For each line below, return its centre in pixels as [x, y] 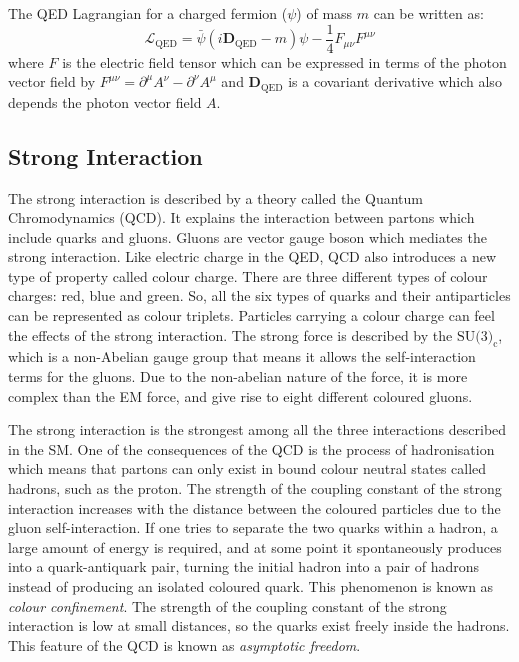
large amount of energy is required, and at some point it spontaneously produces [255, 546]
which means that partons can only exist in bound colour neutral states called [247, 468]
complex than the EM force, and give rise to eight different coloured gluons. [240, 395]
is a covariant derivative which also [395, 81]
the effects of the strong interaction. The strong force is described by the [230, 334]
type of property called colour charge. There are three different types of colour [248, 275]
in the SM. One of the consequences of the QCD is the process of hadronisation [251, 448]
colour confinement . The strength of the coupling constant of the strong [227, 605]
